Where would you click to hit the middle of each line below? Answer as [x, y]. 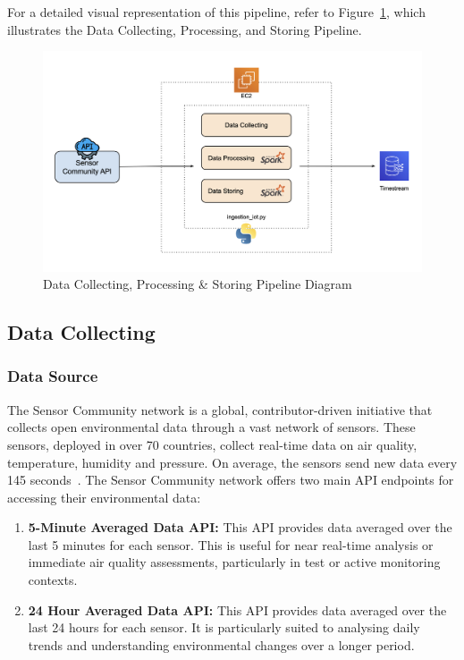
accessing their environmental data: [104, 497]
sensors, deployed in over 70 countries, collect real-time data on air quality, [212, 444]
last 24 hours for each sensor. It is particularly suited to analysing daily [224, 627]
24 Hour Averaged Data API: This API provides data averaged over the [237, 609]
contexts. [53, 580]
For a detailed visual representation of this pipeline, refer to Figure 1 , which [216, 12]
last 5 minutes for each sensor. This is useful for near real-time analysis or [231, 544]
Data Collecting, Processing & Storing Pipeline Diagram [198, 284]
